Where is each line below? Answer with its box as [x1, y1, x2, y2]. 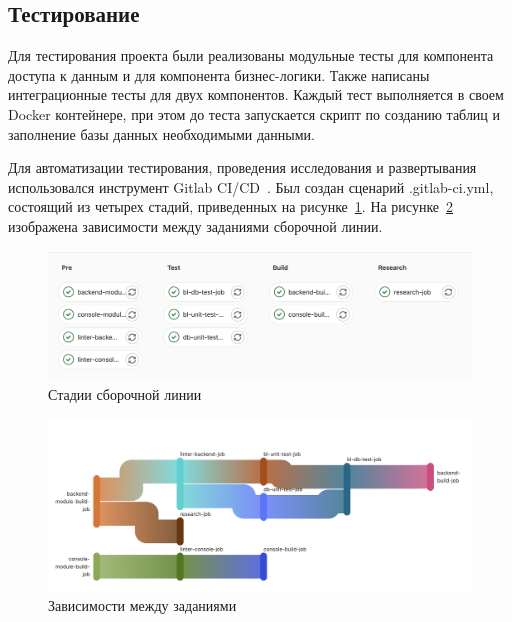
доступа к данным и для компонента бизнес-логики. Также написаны [8, 64, 430, 85]
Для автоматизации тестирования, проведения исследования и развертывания [8, 157, 477, 178]
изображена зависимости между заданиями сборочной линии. [8, 215, 383, 236]
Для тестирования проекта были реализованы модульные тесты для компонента [8, 45, 494, 66]
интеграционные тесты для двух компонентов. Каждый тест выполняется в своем [8, 84, 504, 105]
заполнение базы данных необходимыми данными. [8, 123, 315, 144]
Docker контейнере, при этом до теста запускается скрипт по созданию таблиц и [8, 103, 501, 124]
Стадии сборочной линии [48, 383, 202, 404]
